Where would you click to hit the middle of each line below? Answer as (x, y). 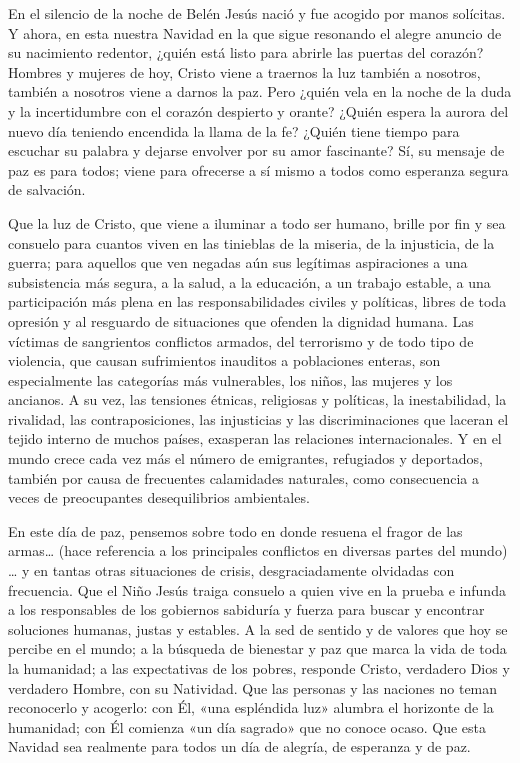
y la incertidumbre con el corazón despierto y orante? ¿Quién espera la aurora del (258, 110)
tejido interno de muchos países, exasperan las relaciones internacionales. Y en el (255, 438)
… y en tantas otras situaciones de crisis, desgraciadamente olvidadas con (231, 570)
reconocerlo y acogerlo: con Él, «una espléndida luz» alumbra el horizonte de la (251, 707)
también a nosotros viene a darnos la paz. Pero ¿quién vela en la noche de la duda (260, 91)
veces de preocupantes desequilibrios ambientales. (159, 497)
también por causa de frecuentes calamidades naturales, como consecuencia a (244, 477)
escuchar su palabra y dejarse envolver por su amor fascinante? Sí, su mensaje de (256, 150)
